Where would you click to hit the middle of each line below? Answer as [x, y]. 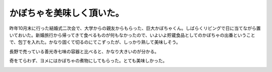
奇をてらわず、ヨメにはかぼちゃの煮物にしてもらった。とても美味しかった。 [88, 61]
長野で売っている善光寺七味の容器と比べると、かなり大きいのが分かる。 [84, 51]
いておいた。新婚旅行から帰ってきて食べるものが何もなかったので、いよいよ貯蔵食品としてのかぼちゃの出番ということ [132, 35]
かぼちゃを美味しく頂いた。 [67, 13]
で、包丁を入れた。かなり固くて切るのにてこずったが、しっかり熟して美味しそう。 [95, 42]
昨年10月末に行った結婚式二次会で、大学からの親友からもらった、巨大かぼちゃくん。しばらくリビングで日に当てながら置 [135, 28]
